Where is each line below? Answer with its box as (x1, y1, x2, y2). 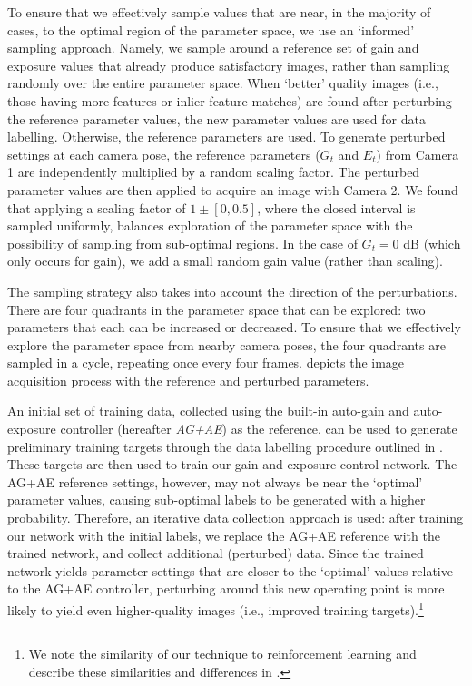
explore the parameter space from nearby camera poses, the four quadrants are (7, 335, 446, 354)
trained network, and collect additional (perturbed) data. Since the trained (7, 544, 424, 563)
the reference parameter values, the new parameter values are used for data (7, 109, 426, 128)
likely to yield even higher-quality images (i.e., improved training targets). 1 (7, 598, 424, 619)
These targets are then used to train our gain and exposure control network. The (7, 455, 457, 474)
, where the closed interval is (257, 198, 416, 217)
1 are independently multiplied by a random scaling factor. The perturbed (7, 162, 420, 181)
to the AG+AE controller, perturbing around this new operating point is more (7, 579, 445, 598)
